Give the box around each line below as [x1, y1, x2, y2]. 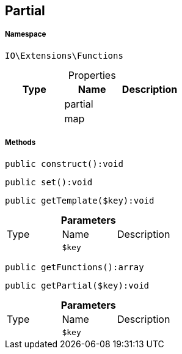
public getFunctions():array [5, 262, 144, 272]
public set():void [5, 177, 93, 187]
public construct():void [5, 158, 123, 169]
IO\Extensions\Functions [5, 50, 123, 61]
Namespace [5, 30, 46, 39]
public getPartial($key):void [5, 280, 150, 290]
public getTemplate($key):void [5, 195, 155, 205]
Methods [5, 138, 36, 147]
